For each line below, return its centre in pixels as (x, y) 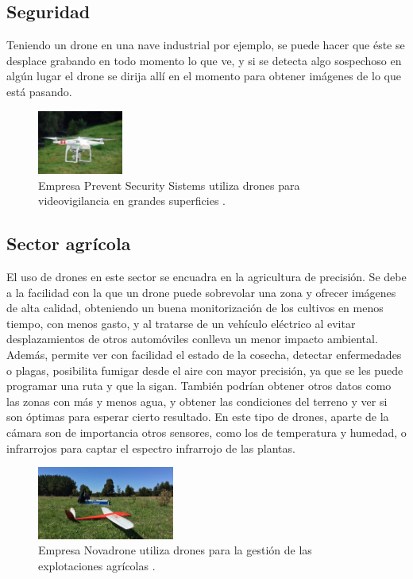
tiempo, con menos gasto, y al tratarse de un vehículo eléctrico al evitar (181, 323)
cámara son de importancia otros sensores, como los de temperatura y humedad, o (206, 432)
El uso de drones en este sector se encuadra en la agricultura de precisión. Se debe (206, 277)
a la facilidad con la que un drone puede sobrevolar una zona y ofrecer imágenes (201, 292)
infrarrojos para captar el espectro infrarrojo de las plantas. (151, 448)
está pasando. (39, 91)
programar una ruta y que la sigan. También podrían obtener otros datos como (199, 386)
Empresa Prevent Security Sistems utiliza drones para (169, 185)
